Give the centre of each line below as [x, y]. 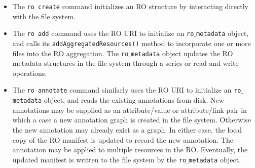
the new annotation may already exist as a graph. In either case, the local [127, 129]
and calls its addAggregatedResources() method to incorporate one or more [132, 43]
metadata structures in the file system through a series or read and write [125, 63]
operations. [30, 73]
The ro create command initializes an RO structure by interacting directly [130, 6]
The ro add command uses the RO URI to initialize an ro [103, 33]
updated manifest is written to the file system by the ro [99, 159]
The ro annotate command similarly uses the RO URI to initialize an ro [127, 90]
